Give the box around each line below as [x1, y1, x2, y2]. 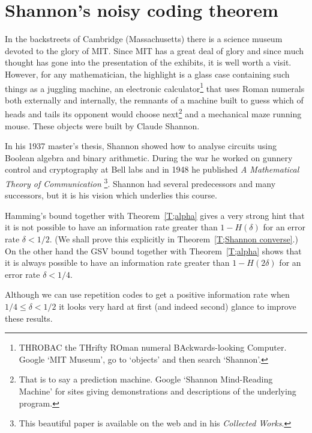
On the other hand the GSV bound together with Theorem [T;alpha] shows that [5, 244, 302, 257]
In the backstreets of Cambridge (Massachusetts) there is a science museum [5, 32, 283, 45]
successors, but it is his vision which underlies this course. [5, 189, 217, 201]
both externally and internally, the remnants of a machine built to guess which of [5, 93, 304, 106]
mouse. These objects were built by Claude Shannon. [5, 119, 200, 132]
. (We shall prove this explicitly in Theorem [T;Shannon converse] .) [49, 233, 298, 245]
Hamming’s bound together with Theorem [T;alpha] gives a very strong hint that [5, 209, 305, 221]
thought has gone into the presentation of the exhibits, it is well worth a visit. [5, 56, 292, 69]
